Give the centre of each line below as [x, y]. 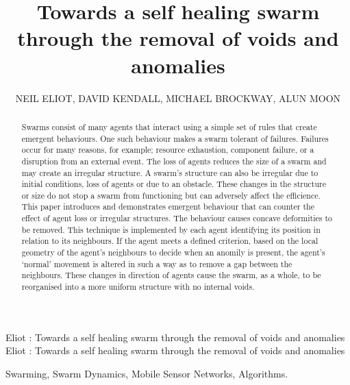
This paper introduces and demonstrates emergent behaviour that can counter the [168, 207]
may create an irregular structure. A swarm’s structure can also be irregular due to [170, 172]
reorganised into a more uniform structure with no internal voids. [138, 287]
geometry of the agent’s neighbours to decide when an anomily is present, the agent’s [173, 252]
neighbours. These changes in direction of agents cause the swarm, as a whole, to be [171, 275]
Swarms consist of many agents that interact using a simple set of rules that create [169, 126]
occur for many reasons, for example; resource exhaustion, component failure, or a [168, 150]
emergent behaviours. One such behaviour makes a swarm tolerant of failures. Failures [175, 138]
